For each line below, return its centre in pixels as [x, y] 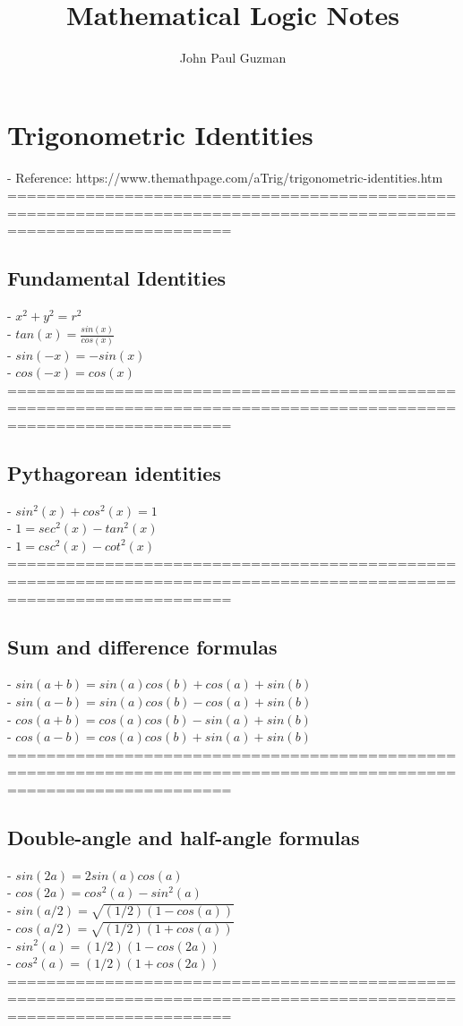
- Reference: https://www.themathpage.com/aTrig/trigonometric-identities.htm [225, 177]
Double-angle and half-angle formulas [184, 837]
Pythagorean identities [114, 472]
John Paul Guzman [233, 58]
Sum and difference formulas [142, 646]
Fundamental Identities [117, 278]
